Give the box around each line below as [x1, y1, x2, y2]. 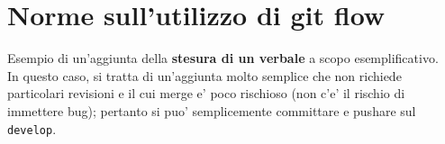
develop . [7, 119, 57, 138]
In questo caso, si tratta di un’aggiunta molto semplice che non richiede [7, 66, 402, 85]
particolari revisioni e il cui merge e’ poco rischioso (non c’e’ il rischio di [7, 84, 405, 103]
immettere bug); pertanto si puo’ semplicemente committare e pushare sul [7, 101, 416, 120]
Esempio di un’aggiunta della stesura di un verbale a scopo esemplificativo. [7, 49, 439, 67]
